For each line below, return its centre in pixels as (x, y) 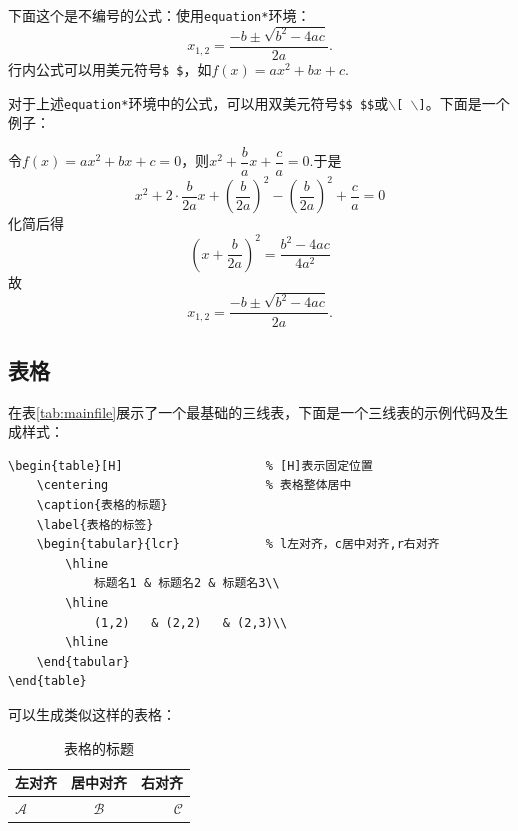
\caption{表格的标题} (102, 505)
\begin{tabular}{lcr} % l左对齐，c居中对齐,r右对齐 (238, 544)
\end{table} (47, 681)
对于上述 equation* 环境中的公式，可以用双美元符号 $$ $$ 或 (198, 102)
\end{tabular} (83, 661)
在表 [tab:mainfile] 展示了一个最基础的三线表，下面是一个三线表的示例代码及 (251, 411)
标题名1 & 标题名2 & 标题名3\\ (186, 583)
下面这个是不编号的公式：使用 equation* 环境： (159, 15)
